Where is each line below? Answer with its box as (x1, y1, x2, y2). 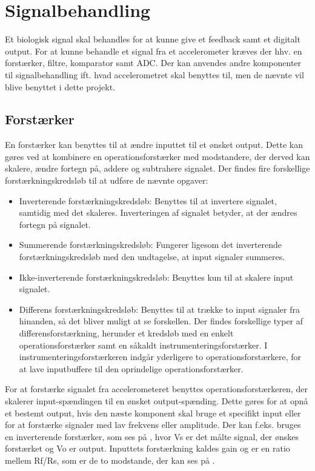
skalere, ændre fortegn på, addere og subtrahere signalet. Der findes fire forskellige (5, 162, 310, 175)
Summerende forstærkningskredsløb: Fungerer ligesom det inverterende (19, 238, 282, 251)
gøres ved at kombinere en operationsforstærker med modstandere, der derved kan (5, 150, 310, 162)
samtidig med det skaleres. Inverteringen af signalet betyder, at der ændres (19, 206, 297, 219)
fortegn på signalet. (19, 218, 91, 230)
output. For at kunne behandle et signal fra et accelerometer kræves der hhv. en (5, 44, 302, 57)
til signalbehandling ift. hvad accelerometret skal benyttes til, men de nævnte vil (5, 68, 304, 81)
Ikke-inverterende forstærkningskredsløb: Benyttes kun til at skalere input (19, 270, 294, 283)
